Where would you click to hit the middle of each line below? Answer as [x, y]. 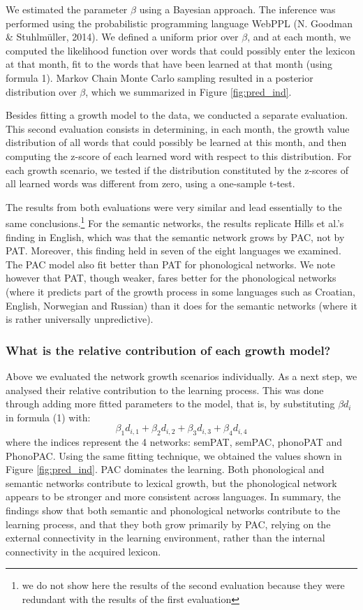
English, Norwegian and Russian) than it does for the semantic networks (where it [181, 305]
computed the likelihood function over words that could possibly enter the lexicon [180, 50]
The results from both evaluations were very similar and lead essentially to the [174, 206]
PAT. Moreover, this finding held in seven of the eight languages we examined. [173, 250]
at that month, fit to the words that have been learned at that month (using [169, 64]
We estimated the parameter [67, 9]
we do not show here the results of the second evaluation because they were [183, 585]
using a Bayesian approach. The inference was [237, 9]
